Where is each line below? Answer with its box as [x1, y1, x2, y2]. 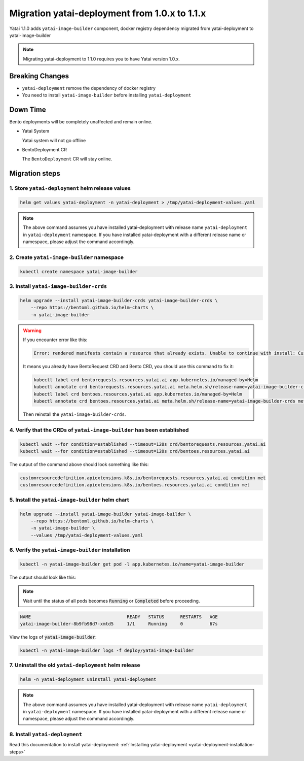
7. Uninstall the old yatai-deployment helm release [9, 661, 140, 669]
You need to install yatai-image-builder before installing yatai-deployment [22, 92, 192, 98]
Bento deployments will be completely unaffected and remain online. [9, 118, 153, 124]
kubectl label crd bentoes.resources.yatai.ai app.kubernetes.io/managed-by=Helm [33, 391, 243, 397]
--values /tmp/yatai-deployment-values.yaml [30, 532, 143, 538]
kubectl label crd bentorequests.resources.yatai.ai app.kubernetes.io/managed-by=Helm [33, 377, 258, 383]
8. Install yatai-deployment [9, 731, 82, 738]
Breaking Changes [9, 72, 69, 80]
